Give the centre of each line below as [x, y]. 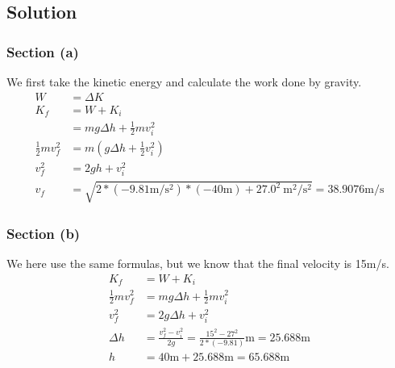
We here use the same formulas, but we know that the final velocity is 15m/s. [198, 263]
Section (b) [44, 233]
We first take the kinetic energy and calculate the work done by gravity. [184, 82]
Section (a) [43, 51]
